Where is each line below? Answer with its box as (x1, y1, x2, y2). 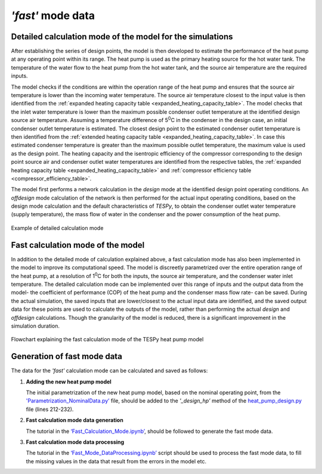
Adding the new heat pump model (26, 378, 112, 385)
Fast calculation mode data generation (26, 417, 123, 424)
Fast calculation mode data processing (26, 438, 125, 445)
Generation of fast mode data (11, 351, 122, 361)
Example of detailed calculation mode (11, 224, 104, 232)
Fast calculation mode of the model (11, 240, 145, 250)
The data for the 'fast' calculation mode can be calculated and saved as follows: (11, 367, 208, 375)
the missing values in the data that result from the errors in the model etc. (26, 457, 207, 464)
